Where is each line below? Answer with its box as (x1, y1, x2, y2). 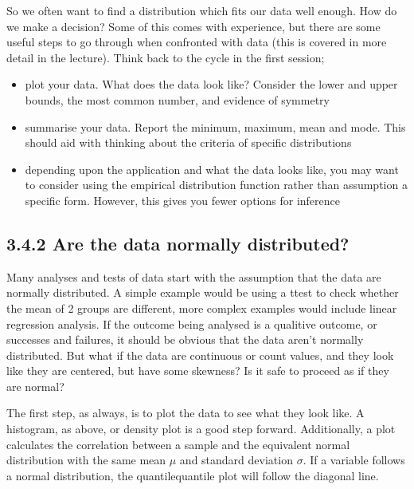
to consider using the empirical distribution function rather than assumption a (25, 176, 408, 193)
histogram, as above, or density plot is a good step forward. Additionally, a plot (6, 420, 396, 437)
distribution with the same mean (6, 452, 166, 468)
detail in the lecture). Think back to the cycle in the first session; (6, 49, 325, 65)
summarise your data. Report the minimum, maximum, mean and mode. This (25, 118, 406, 135)
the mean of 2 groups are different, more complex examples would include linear (6, 299, 397, 316)
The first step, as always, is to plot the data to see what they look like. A (6, 404, 365, 421)
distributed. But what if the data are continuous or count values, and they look (6, 346, 394, 363)
